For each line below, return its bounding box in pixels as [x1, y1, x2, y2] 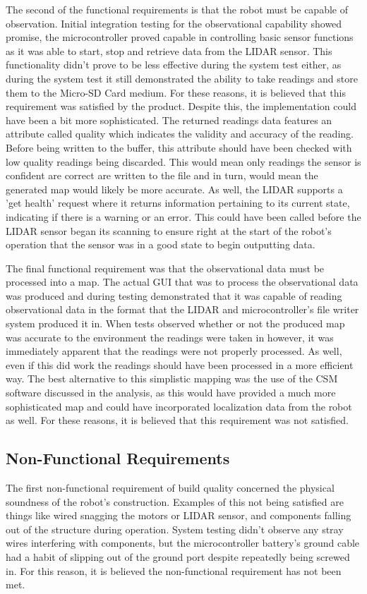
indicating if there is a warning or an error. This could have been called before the [6, 209, 361, 224]
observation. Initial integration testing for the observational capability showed [6, 16, 342, 30]
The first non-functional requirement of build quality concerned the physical [6, 480, 335, 495]
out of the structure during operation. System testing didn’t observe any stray [6, 521, 344, 536]
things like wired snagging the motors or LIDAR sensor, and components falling [6, 508, 351, 523]
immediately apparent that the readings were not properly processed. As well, [6, 344, 342, 358]
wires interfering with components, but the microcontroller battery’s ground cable [6, 535, 360, 550]
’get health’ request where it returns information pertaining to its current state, [6, 195, 350, 210]
